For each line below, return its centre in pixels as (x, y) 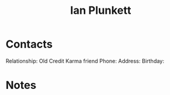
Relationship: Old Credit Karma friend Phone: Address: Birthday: (85, 61)
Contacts (29, 44)
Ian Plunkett (101, 11)
